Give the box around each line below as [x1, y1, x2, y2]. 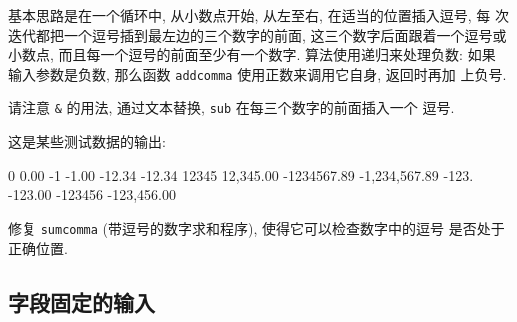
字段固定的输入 [8, 286, 155, 317]
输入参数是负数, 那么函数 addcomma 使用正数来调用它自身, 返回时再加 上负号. [8, 63, 507, 84]
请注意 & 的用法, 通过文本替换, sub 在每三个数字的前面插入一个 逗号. [8, 97, 455, 118]
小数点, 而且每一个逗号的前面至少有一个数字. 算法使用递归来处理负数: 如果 [8, 44, 496, 65]
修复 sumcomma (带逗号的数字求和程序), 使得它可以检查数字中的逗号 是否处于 [8, 217, 505, 238]
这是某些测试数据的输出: [8, 131, 166, 152]
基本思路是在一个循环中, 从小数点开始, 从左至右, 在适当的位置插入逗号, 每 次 [8, 5, 509, 25]
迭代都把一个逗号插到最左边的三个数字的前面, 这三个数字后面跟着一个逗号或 [8, 24, 507, 45]
